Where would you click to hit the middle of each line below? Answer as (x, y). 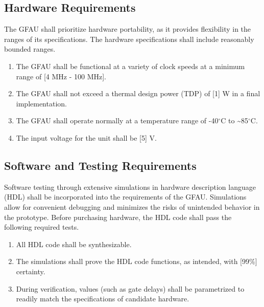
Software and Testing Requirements (100, 165)
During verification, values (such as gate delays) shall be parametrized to (130, 288)
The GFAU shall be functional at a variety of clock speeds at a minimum (130, 66)
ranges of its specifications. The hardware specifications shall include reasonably (129, 39)
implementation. (41, 103)
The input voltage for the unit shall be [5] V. (86, 137)
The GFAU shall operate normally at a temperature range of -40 (117, 120)
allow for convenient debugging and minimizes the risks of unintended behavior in (132, 206)
